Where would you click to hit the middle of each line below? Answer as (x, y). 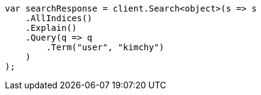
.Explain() (51, 28)
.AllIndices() (59, 18)
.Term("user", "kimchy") (105, 47)
